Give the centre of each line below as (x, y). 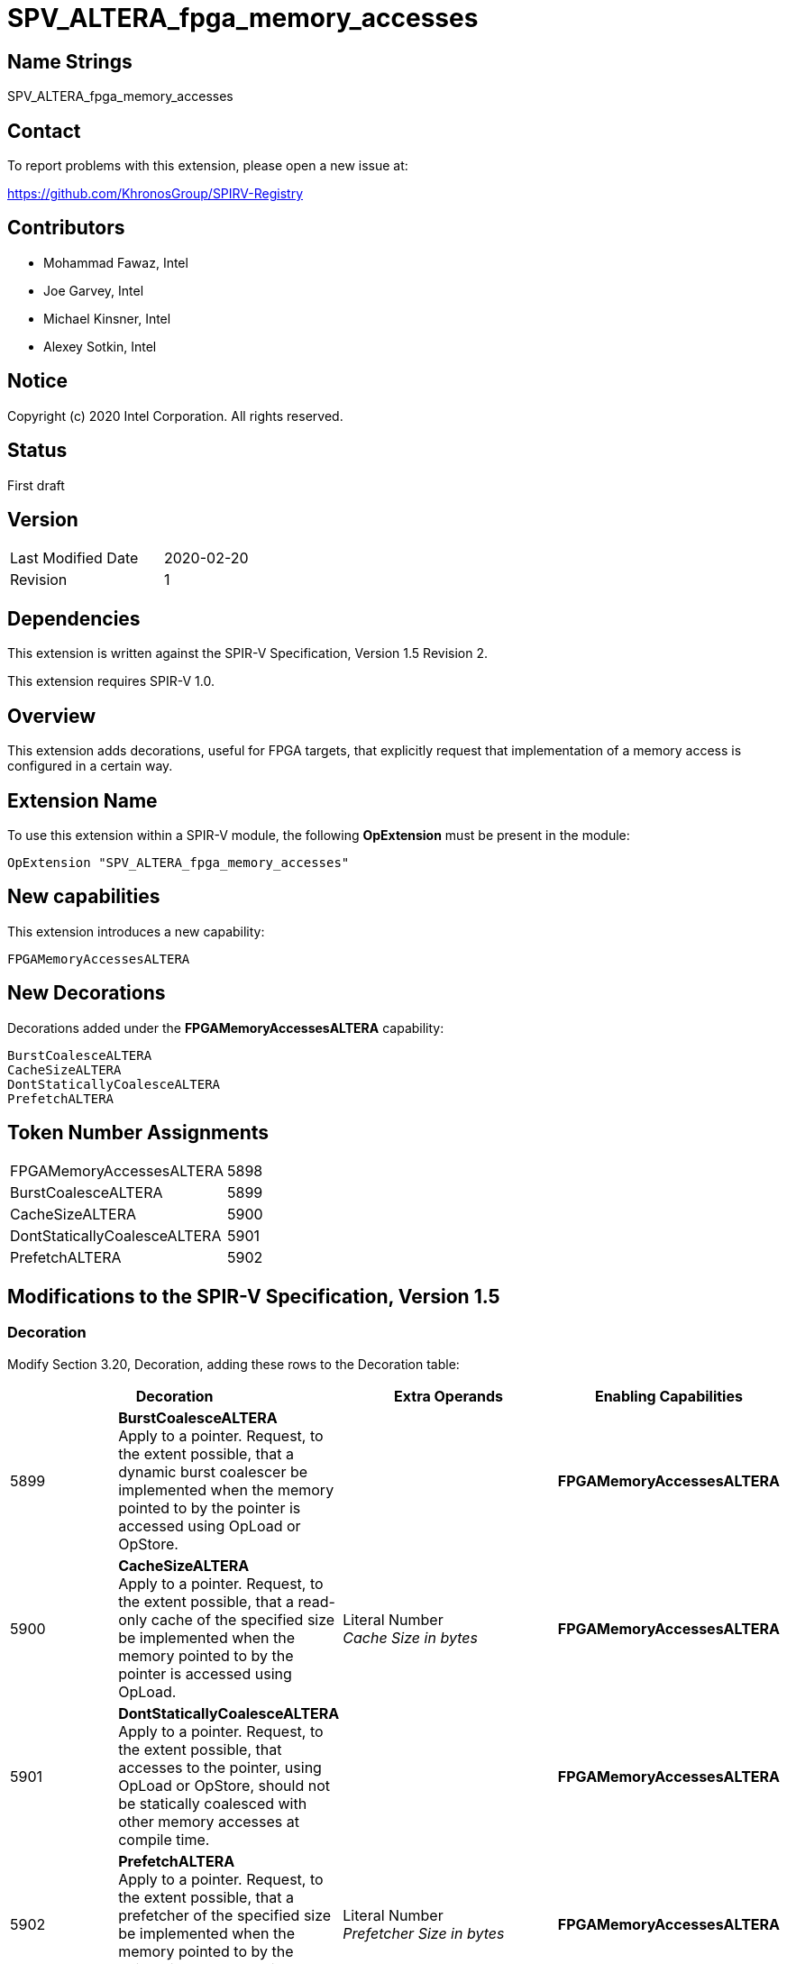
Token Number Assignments (138, 1133)
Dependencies (74, 618)
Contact (44, 131)
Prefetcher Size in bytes (424, 1933)
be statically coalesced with (213, 1803)
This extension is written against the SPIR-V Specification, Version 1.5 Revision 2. (248, 653)
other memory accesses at (209, 1821)
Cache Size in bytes (410, 1637)
